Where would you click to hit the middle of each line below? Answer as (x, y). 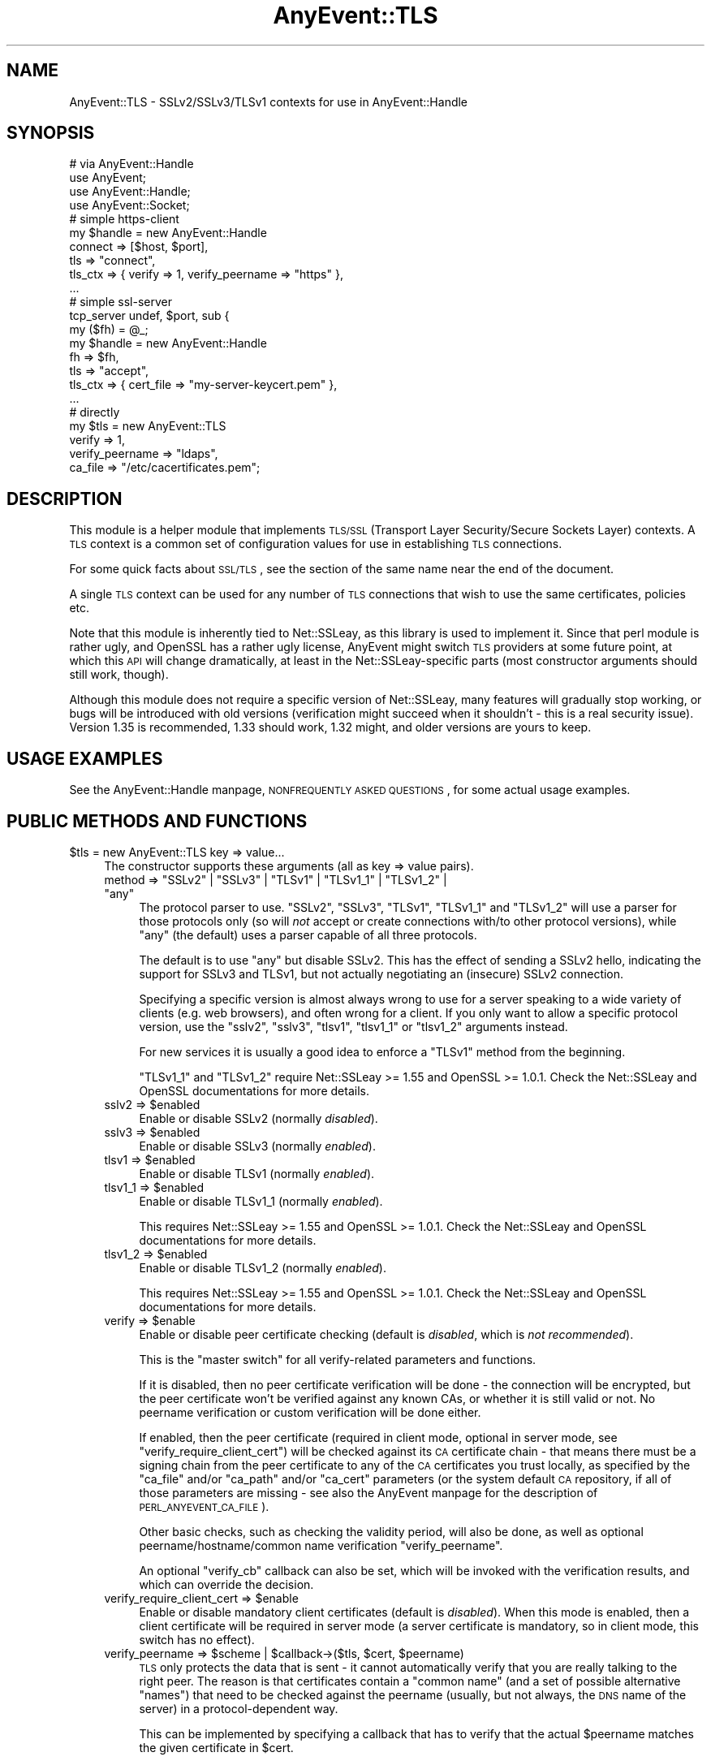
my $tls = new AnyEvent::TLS (148, 426)
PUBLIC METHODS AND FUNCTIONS (157, 821)
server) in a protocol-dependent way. (239, 1708)
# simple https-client (124, 219)
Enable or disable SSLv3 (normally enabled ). (257, 1146)
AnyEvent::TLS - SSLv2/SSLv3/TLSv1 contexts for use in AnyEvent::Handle (269, 101)
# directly (95, 412)
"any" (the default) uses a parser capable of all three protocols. (308, 934)
